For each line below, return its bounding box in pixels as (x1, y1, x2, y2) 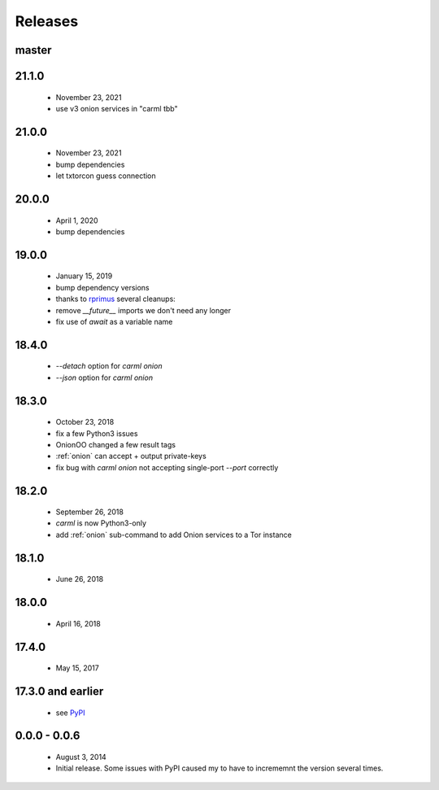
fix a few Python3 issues (55, 428, 138, 439)
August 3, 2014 (55, 752, 107, 762)
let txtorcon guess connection (55, 171, 156, 181)
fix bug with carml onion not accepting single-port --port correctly (55, 462, 279, 472)
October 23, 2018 (55, 417, 115, 427)
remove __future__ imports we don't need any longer (55, 305, 232, 315)
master (15, 43, 52, 57)
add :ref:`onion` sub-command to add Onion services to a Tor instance (55, 530, 292, 539)
